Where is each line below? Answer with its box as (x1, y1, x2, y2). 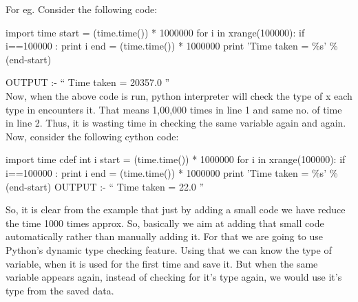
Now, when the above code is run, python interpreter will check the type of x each (6, 88, 352, 103)
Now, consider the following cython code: (6, 129, 179, 143)
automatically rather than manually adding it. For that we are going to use (6, 229, 323, 244)
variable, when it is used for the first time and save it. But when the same (6, 256, 318, 270)
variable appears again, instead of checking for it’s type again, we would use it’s (6, 270, 342, 284)
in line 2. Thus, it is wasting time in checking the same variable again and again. (6, 116, 346, 130)
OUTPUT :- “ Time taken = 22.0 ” (54, 179, 204, 193)
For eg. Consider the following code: (6, 2, 158, 16)
